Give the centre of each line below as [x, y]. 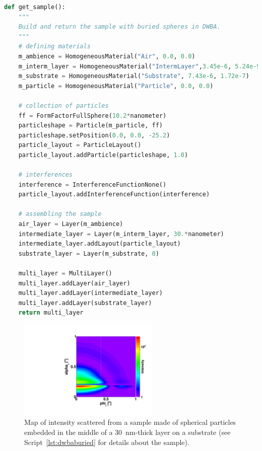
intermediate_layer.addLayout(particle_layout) [100, 244]
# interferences [46, 175]
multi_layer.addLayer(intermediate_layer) [90, 293]
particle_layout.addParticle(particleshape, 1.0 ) [103, 155]
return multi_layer [51, 313]
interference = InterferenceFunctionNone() [92, 184]
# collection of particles [63, 105]
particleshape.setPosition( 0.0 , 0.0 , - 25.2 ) [94, 135]
